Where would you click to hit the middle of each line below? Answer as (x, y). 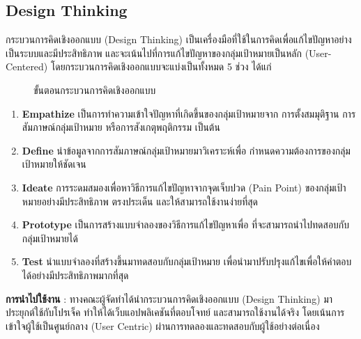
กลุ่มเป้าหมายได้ (50, 238)
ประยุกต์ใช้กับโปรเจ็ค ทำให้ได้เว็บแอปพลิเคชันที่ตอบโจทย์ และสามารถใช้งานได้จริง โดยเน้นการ (175, 312)
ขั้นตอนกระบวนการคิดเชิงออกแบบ (95, 89)
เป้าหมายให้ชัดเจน (54, 164)
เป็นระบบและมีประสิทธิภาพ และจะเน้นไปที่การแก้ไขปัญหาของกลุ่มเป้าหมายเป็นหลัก (154, 53)
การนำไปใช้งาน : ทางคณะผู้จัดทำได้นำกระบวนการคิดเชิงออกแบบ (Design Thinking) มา (169, 298)
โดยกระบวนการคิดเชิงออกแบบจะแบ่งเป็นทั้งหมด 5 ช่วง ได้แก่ (161, 66)
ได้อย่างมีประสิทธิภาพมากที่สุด (75, 275)
